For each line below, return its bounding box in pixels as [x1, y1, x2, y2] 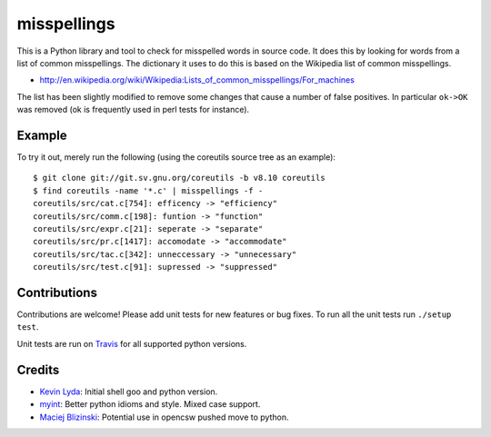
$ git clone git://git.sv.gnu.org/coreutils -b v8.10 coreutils [33, 173, 326, 184]
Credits [16, 362, 60, 377]
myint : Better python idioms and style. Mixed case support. [39, 399, 261, 410]
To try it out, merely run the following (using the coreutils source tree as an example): [16, 152, 336, 163]
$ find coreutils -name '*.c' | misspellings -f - [33, 185, 264, 195]
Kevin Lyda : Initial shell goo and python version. [39, 386, 218, 397]
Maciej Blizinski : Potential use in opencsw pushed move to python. [39, 412, 289, 422]
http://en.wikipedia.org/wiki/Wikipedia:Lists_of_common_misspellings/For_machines [39, 74, 355, 85]
